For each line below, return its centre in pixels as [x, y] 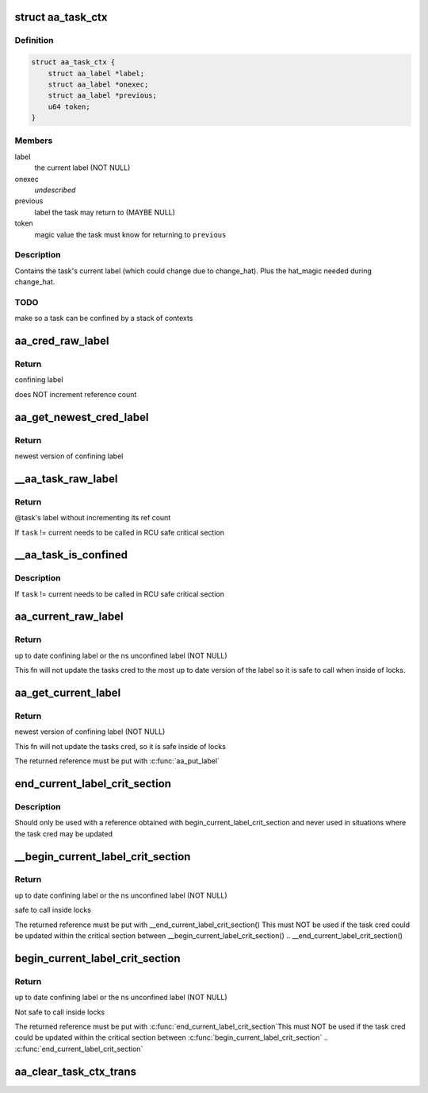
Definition [34, 41]
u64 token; [69, 106]
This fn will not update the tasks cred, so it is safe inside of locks [120, 746]
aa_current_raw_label [69, 617]
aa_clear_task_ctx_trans [76, 1071]
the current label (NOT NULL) [82, 168]
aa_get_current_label [68, 693]
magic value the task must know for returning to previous [130, 234]
